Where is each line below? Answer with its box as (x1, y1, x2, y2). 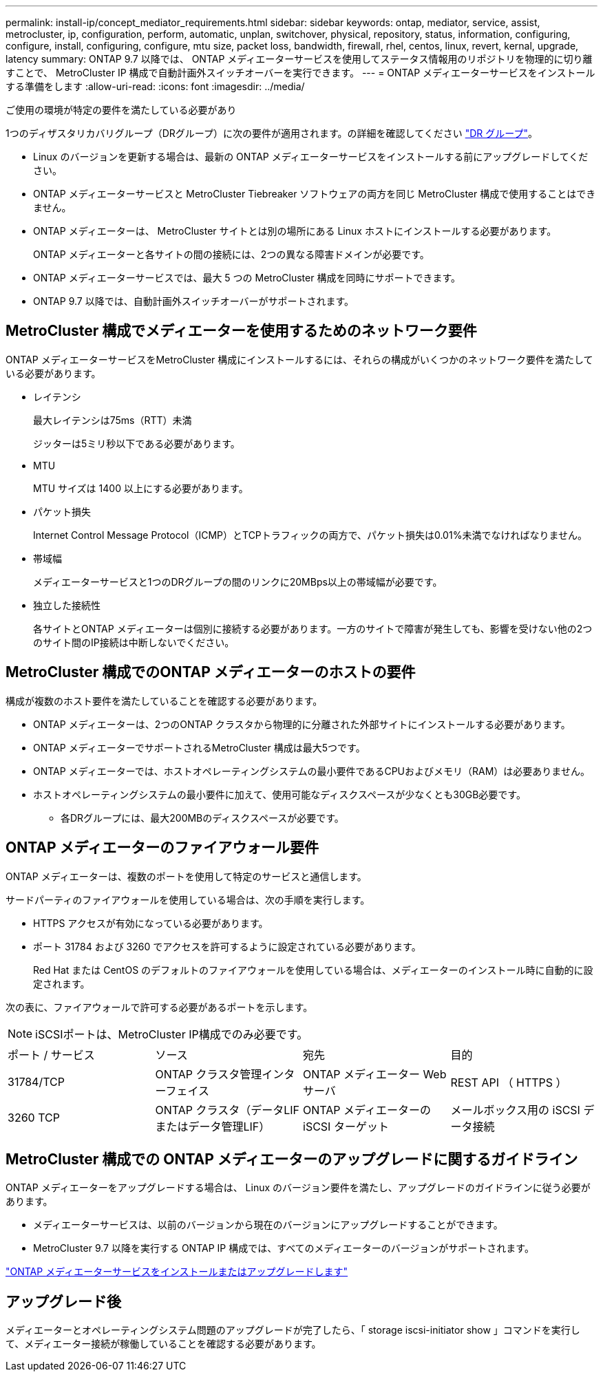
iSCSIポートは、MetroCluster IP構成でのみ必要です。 (35, 1027, 308, 1041)
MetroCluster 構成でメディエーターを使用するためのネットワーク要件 (6, 322, 477, 340)
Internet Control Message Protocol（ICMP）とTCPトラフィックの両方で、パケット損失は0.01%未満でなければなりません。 (33, 529, 587, 541)
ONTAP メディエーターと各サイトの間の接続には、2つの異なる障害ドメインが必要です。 (33, 248, 430, 260)
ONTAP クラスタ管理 (155, 1067, 262, 1081)
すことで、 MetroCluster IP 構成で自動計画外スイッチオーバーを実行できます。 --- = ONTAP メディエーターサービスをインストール (6, 67, 595, 78)
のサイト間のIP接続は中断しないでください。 (33, 636, 235, 648)
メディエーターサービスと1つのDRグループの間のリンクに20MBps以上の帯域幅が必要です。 (33, 575, 443, 588)
